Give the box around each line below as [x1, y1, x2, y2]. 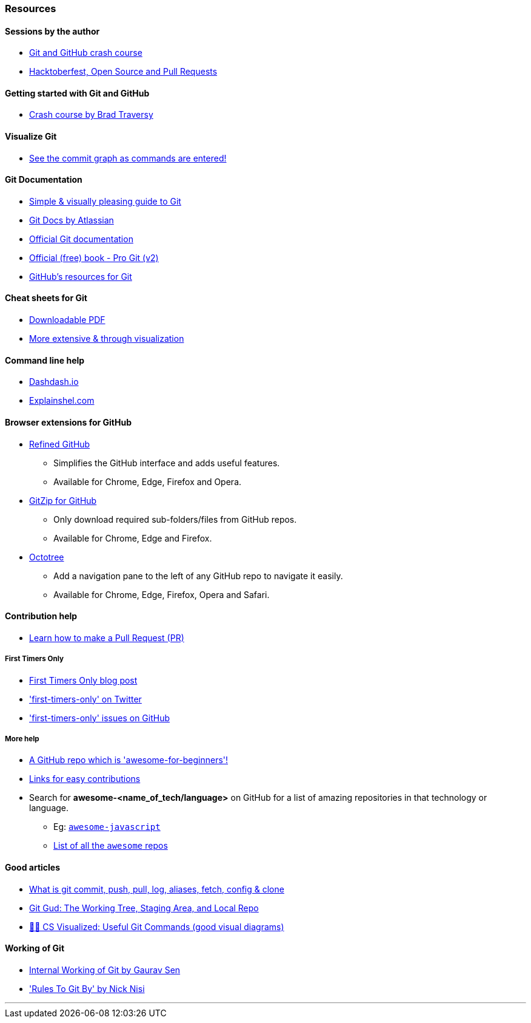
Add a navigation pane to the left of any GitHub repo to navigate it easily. [53, 570, 343, 581]
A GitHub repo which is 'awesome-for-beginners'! [29, 755, 229, 766]
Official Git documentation [29, 233, 133, 244]
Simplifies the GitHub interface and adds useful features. [53, 457, 280, 468]
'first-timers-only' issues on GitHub [29, 712, 170, 723]
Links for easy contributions [29, 773, 141, 784]
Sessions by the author [5, 25, 100, 36]
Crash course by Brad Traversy [29, 109, 153, 120]
